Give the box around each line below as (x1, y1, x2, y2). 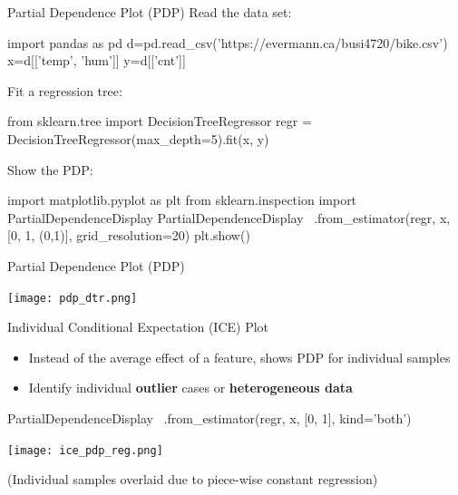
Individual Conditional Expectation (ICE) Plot (7, 317, 269, 336)
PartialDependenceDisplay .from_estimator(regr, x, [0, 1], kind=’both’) (7, 408, 412, 427)
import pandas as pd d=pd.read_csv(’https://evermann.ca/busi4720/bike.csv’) (7, 33, 448, 52)
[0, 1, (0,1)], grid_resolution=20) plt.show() (7, 226, 250, 245)
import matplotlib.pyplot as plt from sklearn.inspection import (7, 190, 357, 209)
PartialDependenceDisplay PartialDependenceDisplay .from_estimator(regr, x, (7, 208, 451, 227)
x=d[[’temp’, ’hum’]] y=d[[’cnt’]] (7, 51, 186, 70)
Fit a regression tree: (7, 81, 122, 100)
